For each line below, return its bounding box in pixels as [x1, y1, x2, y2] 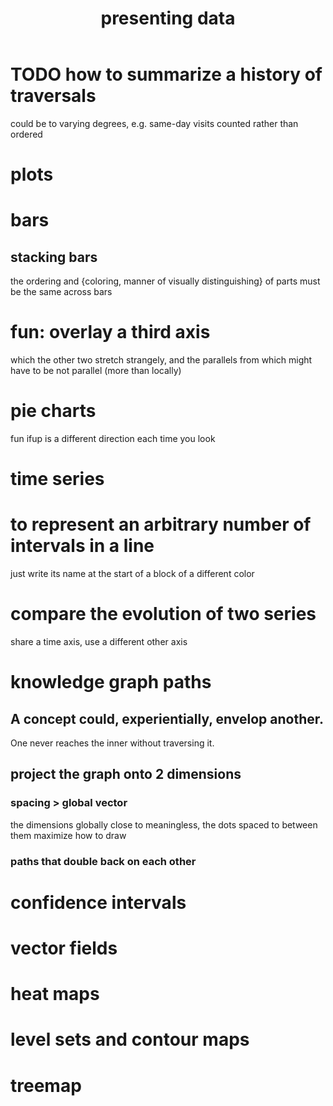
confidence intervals [10, 891, 187, 914]
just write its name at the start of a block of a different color [10, 568, 255, 580]
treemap [10, 1074, 82, 1097]
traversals [10, 85, 97, 107]
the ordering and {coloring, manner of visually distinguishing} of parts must [10, 275, 321, 287]
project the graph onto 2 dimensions [10, 766, 242, 783]
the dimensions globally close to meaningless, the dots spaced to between [10, 818, 318, 831]
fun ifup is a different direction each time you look [10, 433, 216, 444]
